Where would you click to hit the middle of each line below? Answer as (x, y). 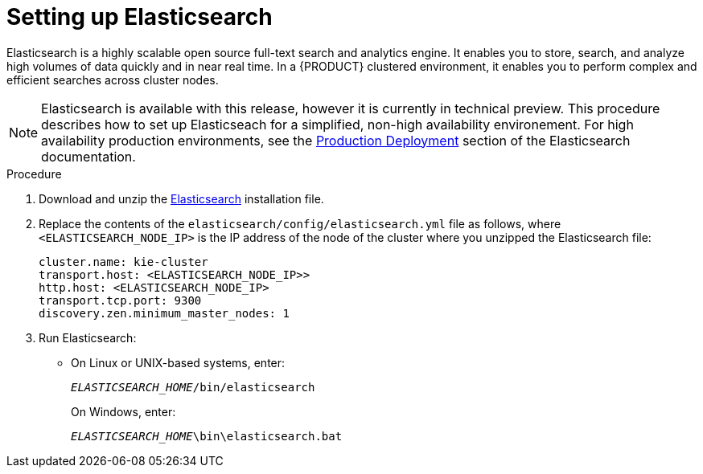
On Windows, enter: (123, 411)
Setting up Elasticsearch (140, 17)
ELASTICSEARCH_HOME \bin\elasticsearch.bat (207, 436)
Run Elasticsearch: (88, 337)
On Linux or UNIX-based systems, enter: (178, 362)
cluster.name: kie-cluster (123, 262)
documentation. (88, 156)
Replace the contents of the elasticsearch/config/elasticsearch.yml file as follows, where (300, 223)
